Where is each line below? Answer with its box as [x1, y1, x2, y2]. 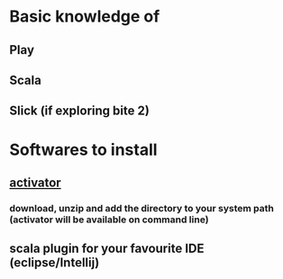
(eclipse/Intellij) [9, 255, 100, 271]
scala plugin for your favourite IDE [9, 241, 205, 256]
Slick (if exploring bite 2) [9, 103, 151, 119]
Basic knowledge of [9, 6, 160, 27]
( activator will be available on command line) [9, 213, 209, 226]
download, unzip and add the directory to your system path [9, 202, 275, 214]
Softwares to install [9, 139, 158, 159]
